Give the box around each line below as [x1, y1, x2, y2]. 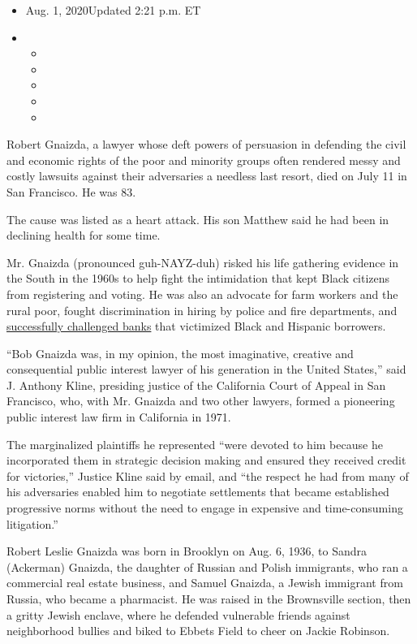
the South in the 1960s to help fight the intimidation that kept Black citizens [6, 270, 390, 287]
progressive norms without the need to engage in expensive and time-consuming [6, 499, 403, 516]
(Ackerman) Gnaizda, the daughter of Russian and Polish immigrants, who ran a [6, 558, 408, 575]
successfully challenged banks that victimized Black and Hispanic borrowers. [6, 318, 386, 335]
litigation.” [6, 515, 58, 532]
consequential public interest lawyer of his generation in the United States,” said [6, 361, 406, 378]
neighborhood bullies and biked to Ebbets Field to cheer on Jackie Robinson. [6, 622, 390, 639]
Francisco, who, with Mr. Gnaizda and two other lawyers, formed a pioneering [6, 392, 395, 409]
